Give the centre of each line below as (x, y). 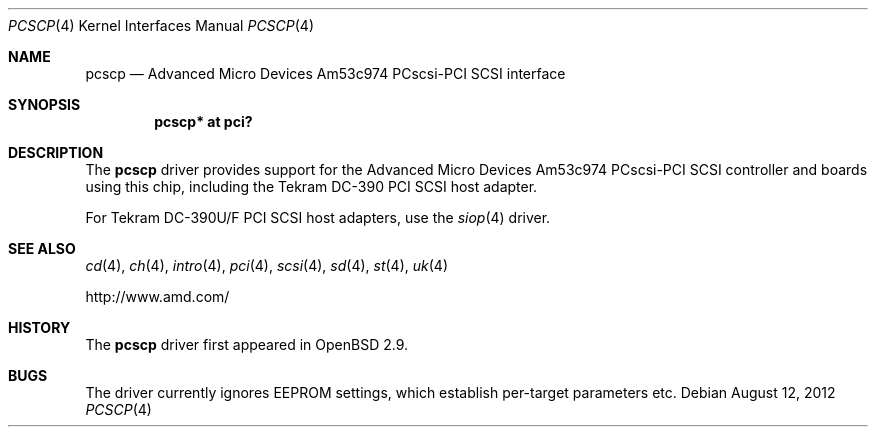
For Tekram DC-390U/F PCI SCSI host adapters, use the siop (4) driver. (318, 217)
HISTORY (39, 327)
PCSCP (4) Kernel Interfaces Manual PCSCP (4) (161, 25)
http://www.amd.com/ (157, 296)
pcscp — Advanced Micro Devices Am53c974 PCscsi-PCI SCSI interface (325, 73)
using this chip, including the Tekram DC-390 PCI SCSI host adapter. (311, 186)
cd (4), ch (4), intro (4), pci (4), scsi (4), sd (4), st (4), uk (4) (266, 265)
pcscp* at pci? (203, 121)
